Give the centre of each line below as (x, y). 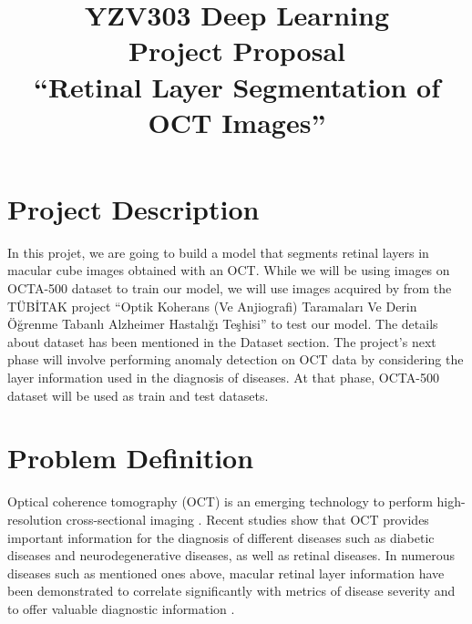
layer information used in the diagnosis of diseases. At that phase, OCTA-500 (223, 378)
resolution (35, 519)
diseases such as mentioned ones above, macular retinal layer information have (226, 573)
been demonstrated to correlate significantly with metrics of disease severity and (231, 591)
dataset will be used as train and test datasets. (138, 395)
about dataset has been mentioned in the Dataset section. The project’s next (222, 341)
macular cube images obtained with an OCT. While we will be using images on (229, 270)
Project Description (133, 208)
